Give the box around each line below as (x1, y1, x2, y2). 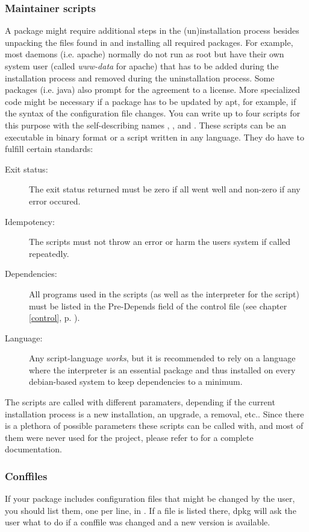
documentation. (5, 443, 62, 455)
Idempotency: (5, 215, 55, 227)
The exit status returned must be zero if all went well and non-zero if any (29, 183, 301, 195)
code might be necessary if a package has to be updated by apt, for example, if (5, 95, 296, 107)
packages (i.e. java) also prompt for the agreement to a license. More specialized (5, 83, 301, 96)
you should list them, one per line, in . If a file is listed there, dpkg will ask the (5, 504, 296, 516)
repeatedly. (29, 247, 69, 259)
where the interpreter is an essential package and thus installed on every (29, 363, 296, 376)
